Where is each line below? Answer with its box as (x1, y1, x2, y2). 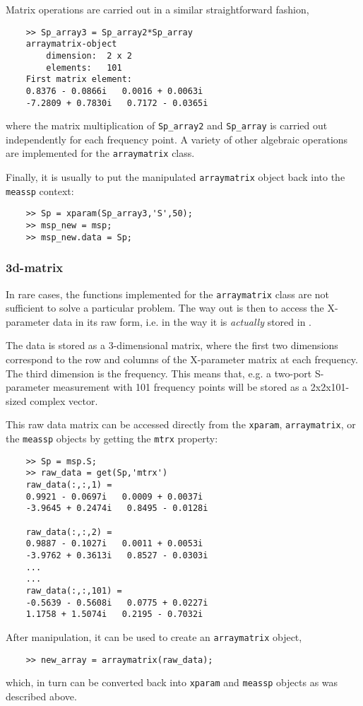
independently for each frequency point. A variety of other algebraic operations (6, 131, 348, 146)
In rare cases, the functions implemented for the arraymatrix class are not (6, 286, 330, 301)
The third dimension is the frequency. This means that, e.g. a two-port (6, 365, 312, 380)
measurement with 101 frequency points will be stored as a (52, 380, 308, 394)
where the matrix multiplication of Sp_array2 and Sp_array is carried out (6, 118, 328, 133)
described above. (6, 688, 77, 703)
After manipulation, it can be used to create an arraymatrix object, (6, 629, 302, 644)
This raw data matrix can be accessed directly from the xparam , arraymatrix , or (6, 417, 356, 432)
